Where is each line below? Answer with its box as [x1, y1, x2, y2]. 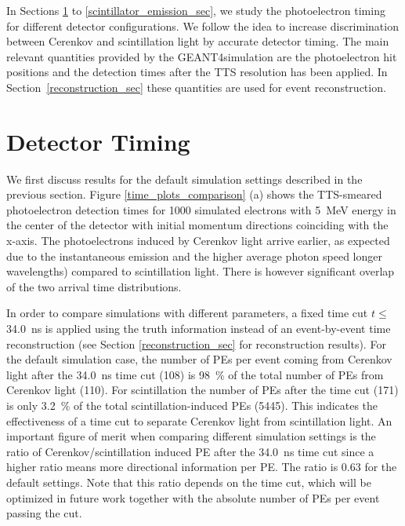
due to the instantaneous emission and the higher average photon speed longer [6, 247, 383, 264]
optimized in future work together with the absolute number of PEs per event [6, 489, 380, 506]
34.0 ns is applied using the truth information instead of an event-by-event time [6, 320, 391, 337]
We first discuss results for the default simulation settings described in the [6, 170, 363, 187]
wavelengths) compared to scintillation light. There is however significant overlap [6, 263, 395, 279]
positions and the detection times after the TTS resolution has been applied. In [6, 64, 388, 80]
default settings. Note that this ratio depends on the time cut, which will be [6, 473, 371, 490]
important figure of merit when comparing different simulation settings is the [6, 428, 376, 444]
